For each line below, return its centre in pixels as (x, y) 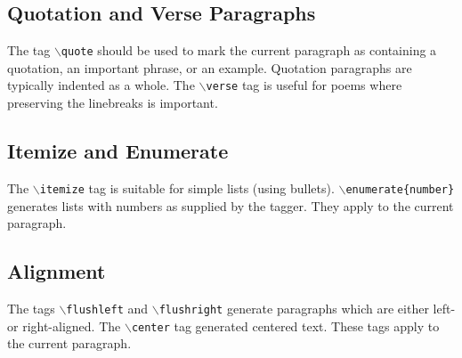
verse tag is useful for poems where (304, 85)
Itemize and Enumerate (118, 151)
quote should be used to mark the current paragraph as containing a (249, 50)
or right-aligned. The (64, 325)
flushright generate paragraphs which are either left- (307, 308)
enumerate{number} (400, 189)
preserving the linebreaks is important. (113, 103)
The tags (31, 308)
